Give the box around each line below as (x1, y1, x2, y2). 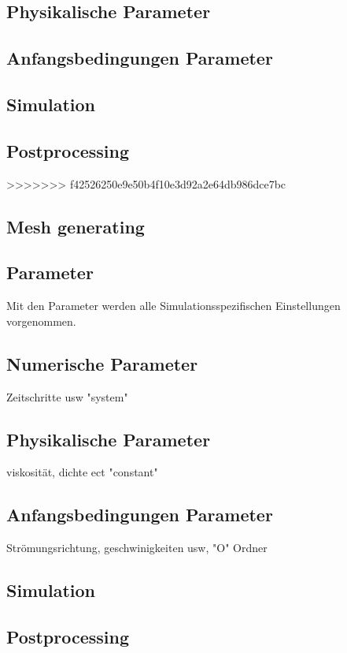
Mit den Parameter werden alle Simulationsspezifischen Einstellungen (6, 297, 341, 314)
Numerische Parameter (6, 351, 198, 375)
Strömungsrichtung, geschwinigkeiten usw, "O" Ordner (6, 539, 268, 556)
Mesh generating (6, 214, 145, 238)
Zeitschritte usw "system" (6, 388, 128, 405)
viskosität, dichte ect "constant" (6, 464, 158, 480)
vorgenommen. (6, 312, 76, 329)
